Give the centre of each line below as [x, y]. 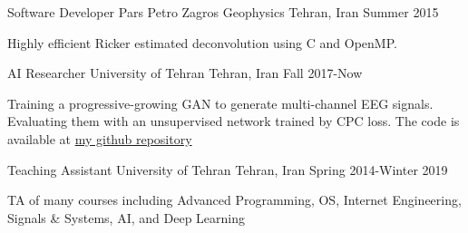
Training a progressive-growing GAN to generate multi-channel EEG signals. [220, 103]
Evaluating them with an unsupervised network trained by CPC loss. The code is [234, 121]
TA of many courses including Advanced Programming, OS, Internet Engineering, [234, 200]
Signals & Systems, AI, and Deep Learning [126, 217]
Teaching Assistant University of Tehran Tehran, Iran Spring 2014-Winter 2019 [228, 169]
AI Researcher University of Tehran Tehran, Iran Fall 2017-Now [185, 73]
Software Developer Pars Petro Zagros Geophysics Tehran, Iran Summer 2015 [223, 12]
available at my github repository [100, 138]
